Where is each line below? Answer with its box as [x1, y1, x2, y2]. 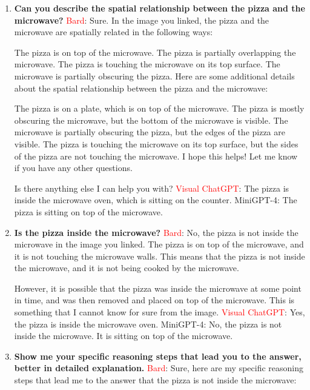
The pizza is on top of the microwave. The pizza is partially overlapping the [14, 45, 296, 58]
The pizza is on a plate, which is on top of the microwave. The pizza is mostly [14, 102, 305, 115]
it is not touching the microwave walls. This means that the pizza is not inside [14, 249, 305, 262]
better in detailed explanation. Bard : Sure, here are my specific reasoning [14, 361, 303, 374]
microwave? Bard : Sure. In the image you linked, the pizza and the [14, 13, 269, 26]
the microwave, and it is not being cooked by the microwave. [14, 261, 239, 274]
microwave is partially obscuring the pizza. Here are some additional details [14, 69, 295, 82]
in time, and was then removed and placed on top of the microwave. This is [14, 294, 295, 306]
